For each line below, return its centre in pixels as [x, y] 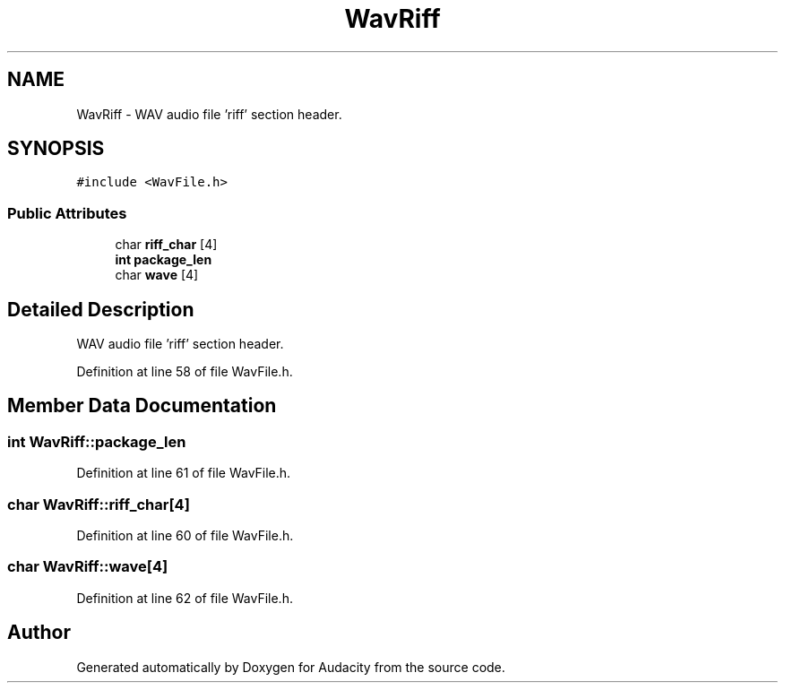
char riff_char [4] [166, 245]
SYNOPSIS [56, 149]
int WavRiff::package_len [97, 441]
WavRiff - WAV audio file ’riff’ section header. [209, 114]
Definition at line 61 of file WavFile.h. [184, 473]
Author [39, 633]
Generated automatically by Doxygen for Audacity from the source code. [291, 667]
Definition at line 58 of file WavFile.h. [185, 372]
